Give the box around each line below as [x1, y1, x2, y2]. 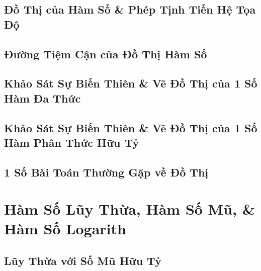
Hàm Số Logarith [4, 218, 126, 239]
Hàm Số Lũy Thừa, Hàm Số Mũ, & [4, 199, 255, 219]
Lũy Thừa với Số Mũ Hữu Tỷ [4, 253, 161, 268]
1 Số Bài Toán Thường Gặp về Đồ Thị [4, 164, 209, 179]
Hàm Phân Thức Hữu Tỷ [4, 134, 139, 150]
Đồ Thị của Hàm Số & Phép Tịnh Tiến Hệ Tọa [4, 2, 256, 17]
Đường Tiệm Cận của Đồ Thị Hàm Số [4, 46, 207, 61]
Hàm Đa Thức [4, 90, 81, 106]
